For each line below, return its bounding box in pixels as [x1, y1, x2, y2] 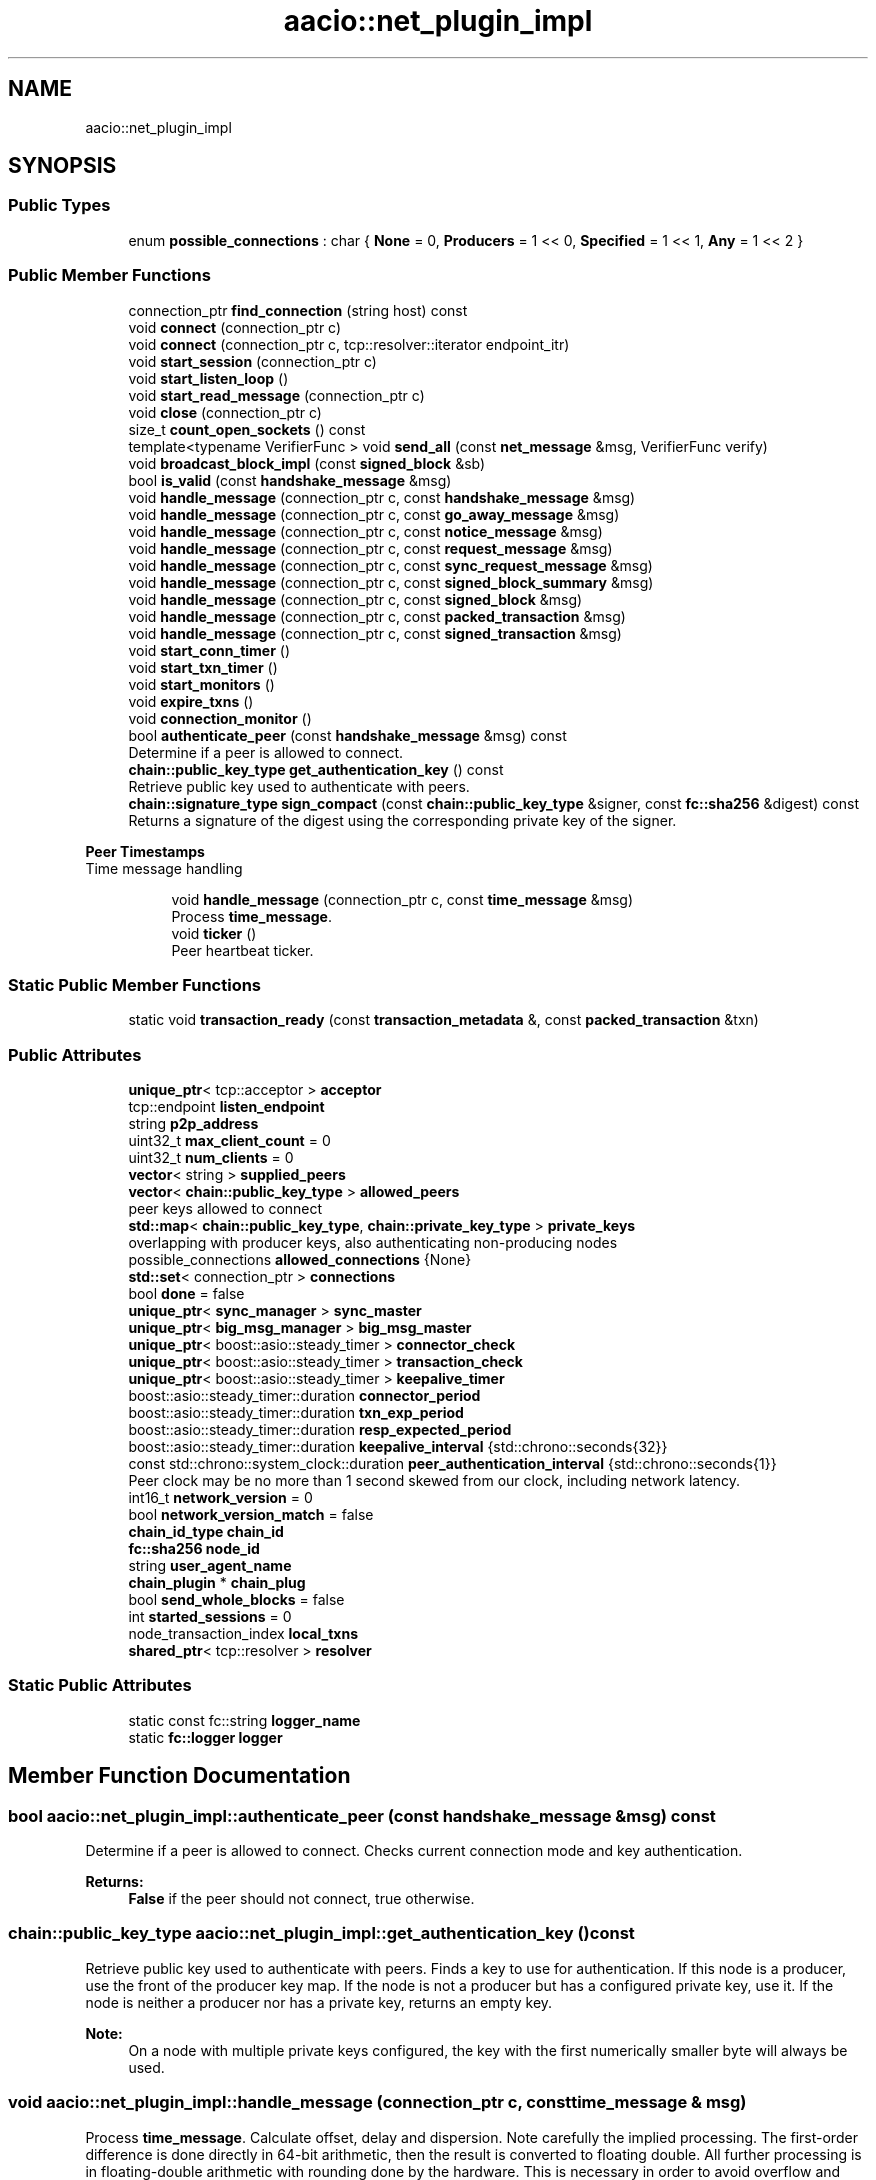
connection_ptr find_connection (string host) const [128, 301, 468, 319]
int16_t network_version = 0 [128, 1489, 313, 1507]
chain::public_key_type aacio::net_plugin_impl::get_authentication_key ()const [8, 1923, 635, 1944]
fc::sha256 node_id [128, 1540, 260, 1558]
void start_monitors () [128, 675, 275, 693]
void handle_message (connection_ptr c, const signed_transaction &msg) [128, 624, 622, 642]
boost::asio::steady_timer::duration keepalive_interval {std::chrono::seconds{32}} [128, 1438, 668, 1456]
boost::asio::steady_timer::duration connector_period [128, 1387, 481, 1405]
